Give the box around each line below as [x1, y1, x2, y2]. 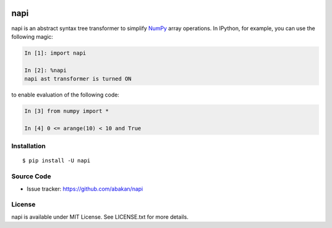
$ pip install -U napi [22, 157, 91, 164]
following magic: [11, 33, 53, 40]
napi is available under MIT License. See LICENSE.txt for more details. [11, 213, 189, 221]
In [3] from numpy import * [24, 108, 109, 115]
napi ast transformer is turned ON [24, 76, 132, 82]
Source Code [11, 172, 52, 181]
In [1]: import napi [24, 49, 86, 57]
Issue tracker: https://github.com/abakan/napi [26, 185, 143, 192]
